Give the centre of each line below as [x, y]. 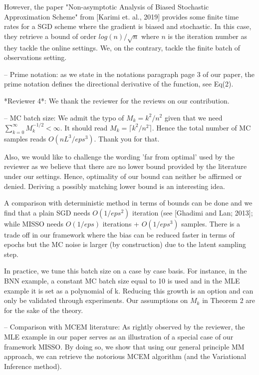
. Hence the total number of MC [201, 127]
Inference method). [33, 366]
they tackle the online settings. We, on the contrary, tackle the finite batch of [122, 47]
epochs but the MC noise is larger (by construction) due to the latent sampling [125, 244]
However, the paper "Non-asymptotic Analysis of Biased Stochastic [107, 6]
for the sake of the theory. [44, 310]
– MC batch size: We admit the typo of [64, 117]
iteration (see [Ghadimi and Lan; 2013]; [193, 212]
